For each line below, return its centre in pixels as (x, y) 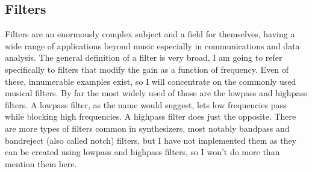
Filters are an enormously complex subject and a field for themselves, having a (150, 34)
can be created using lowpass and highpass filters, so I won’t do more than (142, 152)
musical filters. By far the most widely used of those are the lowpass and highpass (156, 93)
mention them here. (41, 163)
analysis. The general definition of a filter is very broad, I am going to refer (144, 57)
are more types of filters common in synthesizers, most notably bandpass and (147, 128)
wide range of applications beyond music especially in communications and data (152, 45)
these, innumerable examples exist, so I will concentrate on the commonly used (151, 81)
